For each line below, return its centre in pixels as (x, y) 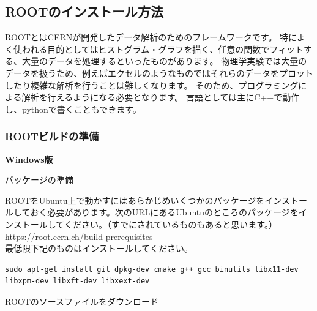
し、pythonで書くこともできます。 (73, 109)
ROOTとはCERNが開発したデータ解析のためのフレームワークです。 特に (151, 37)
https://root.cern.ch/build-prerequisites (79, 236)
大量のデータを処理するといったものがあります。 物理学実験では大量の (164, 61)
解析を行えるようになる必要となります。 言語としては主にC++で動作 (161, 97)
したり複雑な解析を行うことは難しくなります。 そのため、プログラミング (152, 85)
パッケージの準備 (39, 180)
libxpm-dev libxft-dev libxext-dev (77, 281)
